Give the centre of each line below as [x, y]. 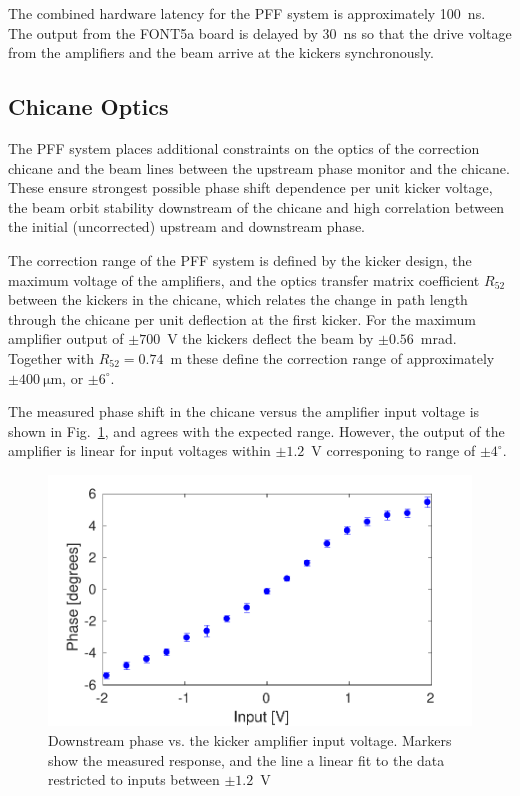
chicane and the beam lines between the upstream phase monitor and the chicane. [259, 167]
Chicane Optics [88, 106]
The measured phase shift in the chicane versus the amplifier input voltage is [244, 411]
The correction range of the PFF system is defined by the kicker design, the [240, 259]
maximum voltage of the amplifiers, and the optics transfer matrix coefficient [244, 279]
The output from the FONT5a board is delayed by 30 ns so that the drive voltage [260, 32]
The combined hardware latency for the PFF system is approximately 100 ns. [247, 13]
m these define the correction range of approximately [332, 357]
